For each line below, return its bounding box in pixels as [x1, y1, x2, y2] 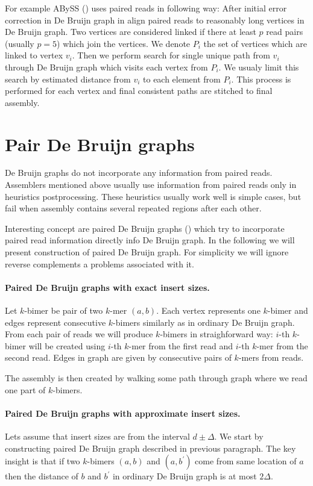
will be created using [28, 339, 106, 352]
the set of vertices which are [203, 37, 307, 49]
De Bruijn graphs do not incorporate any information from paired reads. [5, 166, 273, 179]
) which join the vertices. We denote [57, 37, 191, 49]
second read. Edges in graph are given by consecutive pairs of [5, 351, 232, 364]
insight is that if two [5, 455, 80, 467]
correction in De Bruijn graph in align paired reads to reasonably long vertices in [5, 13, 305, 26]
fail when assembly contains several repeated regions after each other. [5, 202, 262, 214]
